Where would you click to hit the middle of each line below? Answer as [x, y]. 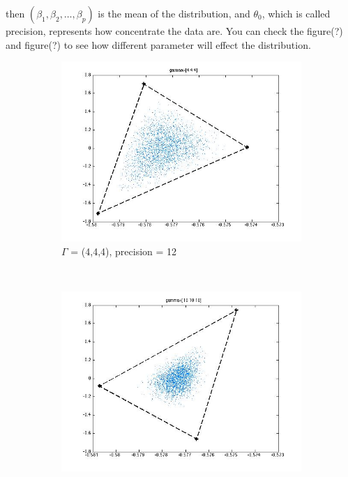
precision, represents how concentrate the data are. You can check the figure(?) [174, 31]
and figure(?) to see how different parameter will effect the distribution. [158, 44]
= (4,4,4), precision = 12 [124, 251]
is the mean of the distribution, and [174, 13]
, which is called [296, 13]
